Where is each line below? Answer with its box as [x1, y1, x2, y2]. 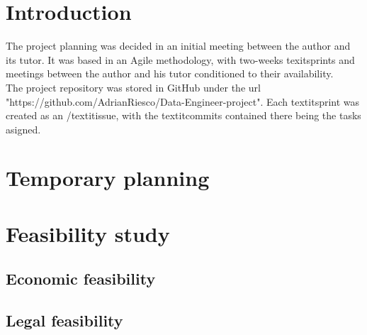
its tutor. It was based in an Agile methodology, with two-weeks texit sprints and [6, 52, 355, 67]
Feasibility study [6, 219, 170, 248]
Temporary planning [6, 163, 210, 192]
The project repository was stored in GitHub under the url [6, 79, 261, 94]
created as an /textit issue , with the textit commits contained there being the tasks [6, 108, 361, 123]
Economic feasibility [6, 268, 156, 290]
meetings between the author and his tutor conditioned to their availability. [6, 66, 334, 81]
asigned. [6, 121, 41, 136]
